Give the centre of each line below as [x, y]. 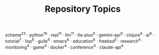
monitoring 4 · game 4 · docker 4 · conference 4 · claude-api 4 [64, 47]
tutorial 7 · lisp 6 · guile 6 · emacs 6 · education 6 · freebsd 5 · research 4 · [74, 40]
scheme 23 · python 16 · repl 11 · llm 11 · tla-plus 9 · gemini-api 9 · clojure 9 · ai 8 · [80, 34]
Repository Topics [83, 9]
